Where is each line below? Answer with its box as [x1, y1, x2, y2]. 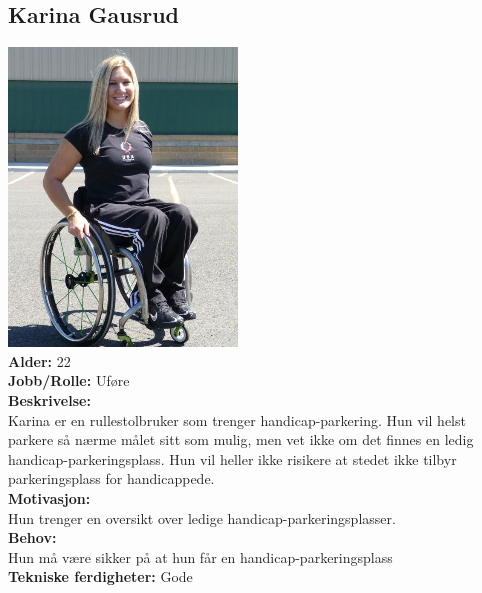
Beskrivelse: [8, 389, 91, 410]
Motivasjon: [8, 487, 91, 508]
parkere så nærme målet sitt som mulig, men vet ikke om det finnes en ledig [8, 429, 474, 450]
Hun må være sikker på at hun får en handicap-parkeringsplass [8, 546, 393, 567]
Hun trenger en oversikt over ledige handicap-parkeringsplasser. [8, 507, 396, 528]
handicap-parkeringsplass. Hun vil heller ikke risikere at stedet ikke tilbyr [8, 448, 457, 469]
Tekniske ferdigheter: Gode [8, 566, 193, 587]
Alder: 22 [8, 350, 71, 371]
